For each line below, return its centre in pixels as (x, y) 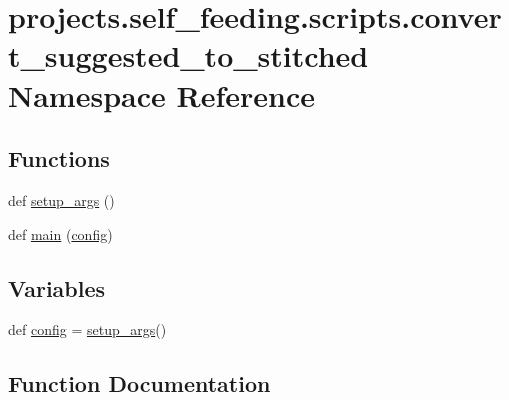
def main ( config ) (60, 233)
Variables (57, 287)
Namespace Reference (161, 94)
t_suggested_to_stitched (188, 55)
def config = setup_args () (87, 329)
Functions (59, 158)
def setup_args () (61, 199)
